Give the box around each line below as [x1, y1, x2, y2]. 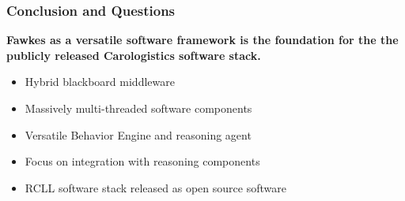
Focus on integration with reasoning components [25, 153, 260, 169]
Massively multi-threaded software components [25, 100, 252, 116]
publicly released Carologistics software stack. [6, 47, 261, 63]
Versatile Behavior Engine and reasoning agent [25, 126, 252, 143]
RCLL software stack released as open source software [25, 179, 286, 195]
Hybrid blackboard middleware [25, 73, 175, 90]
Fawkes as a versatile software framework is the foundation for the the [6, 32, 399, 48]
